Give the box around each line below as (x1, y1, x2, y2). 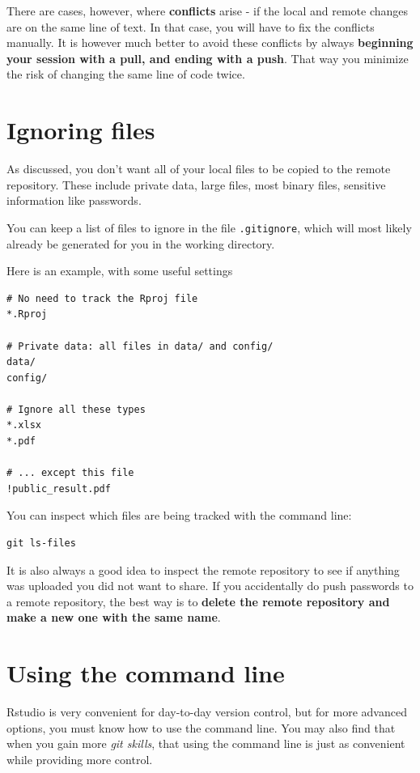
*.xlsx (6, 419, 41, 431)
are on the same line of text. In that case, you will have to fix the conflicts (6, 18, 375, 35)
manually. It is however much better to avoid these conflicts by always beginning (6, 34, 414, 51)
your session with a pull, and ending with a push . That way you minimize (6, 49, 409, 66)
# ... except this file (6, 467, 134, 479)
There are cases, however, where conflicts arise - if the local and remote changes (6, 2, 409, 19)
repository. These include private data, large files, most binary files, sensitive (6, 176, 386, 193)
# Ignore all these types (6, 403, 146, 415)
